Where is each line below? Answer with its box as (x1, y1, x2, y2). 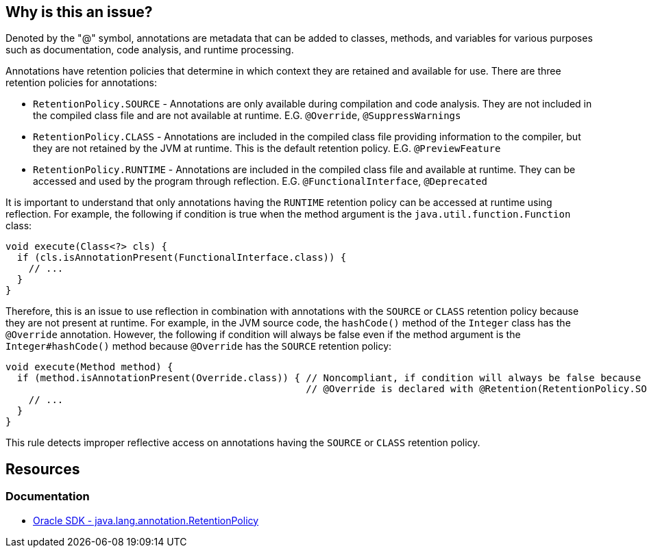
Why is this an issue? (5, 3, 153, 21)
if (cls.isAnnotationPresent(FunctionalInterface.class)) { (16, 252, 347, 263)
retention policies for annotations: (5, 77, 158, 89)
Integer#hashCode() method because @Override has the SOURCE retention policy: (5, 340, 392, 352)
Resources (5, 460, 80, 478)
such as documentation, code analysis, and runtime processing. (5, 44, 294, 56)
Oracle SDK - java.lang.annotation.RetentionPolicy (33, 514, 259, 526)
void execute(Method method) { (5, 361, 173, 373)
